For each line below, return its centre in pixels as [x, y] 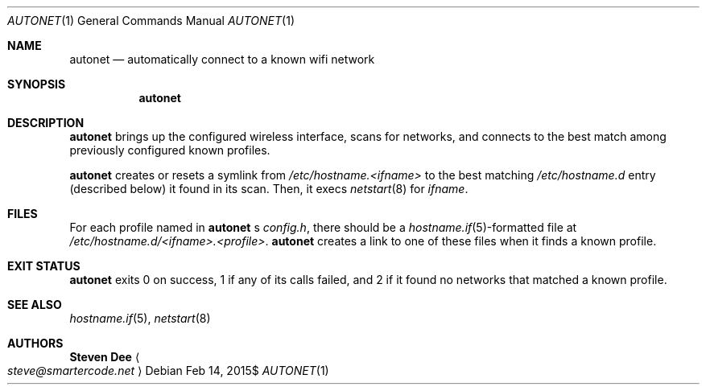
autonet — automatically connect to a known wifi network [222, 59]
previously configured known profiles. [170, 150]
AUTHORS [35, 343]
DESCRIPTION [46, 123]
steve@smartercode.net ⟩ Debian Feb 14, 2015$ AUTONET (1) [168, 370]
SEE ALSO [35, 305]
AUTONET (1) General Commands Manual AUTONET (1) [151, 21]
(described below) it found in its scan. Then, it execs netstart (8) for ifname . [269, 189]
